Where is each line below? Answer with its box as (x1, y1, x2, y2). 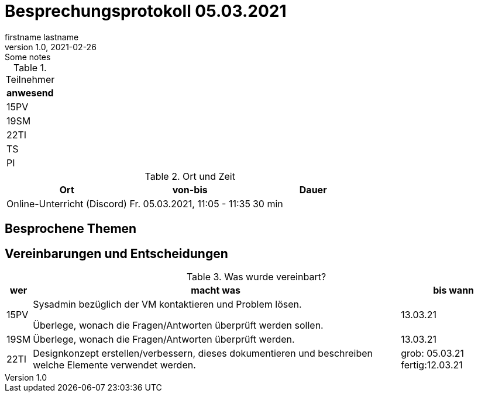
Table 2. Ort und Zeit (145, 170, 235, 182)
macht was (191, 284, 241, 297)
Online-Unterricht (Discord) (6, 197, 127, 210)
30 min (252, 197, 283, 210)
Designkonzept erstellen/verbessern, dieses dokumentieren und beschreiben (33, 347, 373, 360)
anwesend (6, 86, 54, 99)
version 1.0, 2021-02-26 (5, 41, 97, 52)
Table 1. (13, 61, 47, 74)
